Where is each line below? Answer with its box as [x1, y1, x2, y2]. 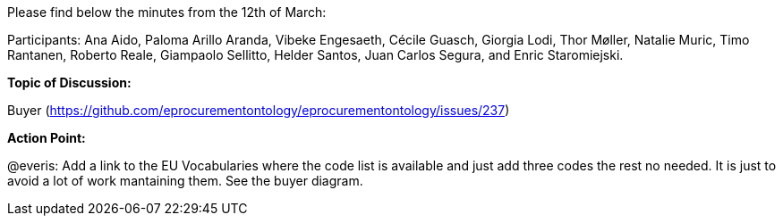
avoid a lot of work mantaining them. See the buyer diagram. [7, 173, 363, 188]
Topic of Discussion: [7, 75, 132, 90]
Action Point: [7, 130, 86, 145]
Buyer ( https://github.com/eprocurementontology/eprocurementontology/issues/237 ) [7, 103, 510, 118]
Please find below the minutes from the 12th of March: [7, 4, 327, 20]
